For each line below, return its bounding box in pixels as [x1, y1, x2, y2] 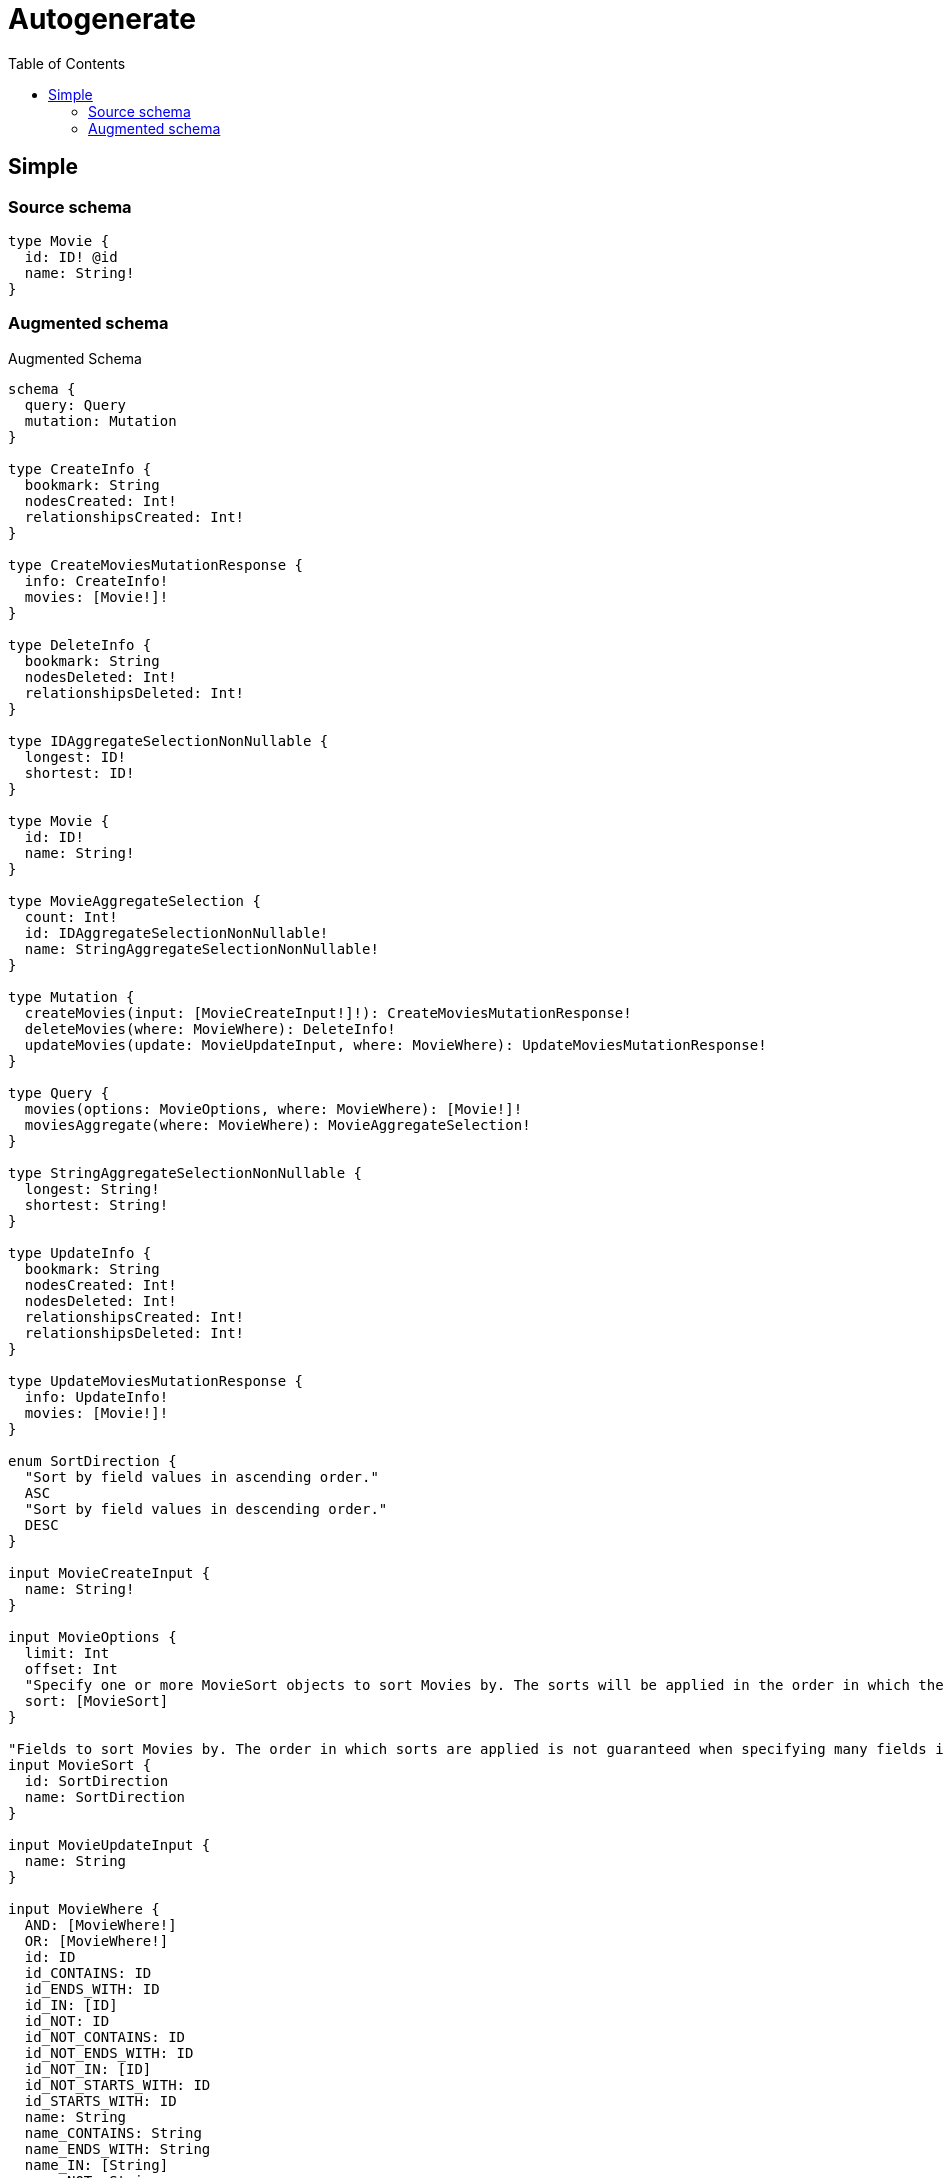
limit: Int [24, 1644, 110, 1661]
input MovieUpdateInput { [8, 1836, 211, 1853]
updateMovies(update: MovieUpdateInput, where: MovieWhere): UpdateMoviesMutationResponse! [24, 1036, 767, 1053]
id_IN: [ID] [24, 1996, 118, 2013]
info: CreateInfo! [24, 572, 169, 589]
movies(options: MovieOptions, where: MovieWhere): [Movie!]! [24, 1100, 523, 1117]
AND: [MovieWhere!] [24, 1916, 177, 1933]
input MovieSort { [8, 1756, 152, 1773]
